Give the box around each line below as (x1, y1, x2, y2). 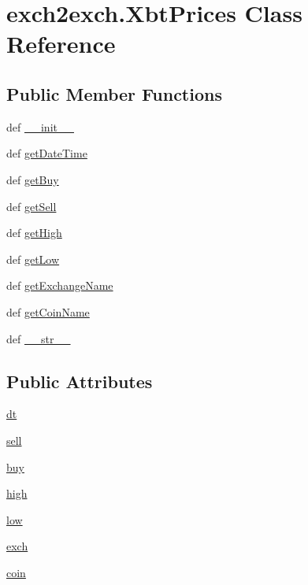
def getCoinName (6, 303, 90, 320)
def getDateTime (6, 145, 87, 161)
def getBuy (6, 171, 59, 187)
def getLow (6, 250, 60, 267)
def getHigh (6, 224, 62, 241)
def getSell (6, 198, 57, 214)
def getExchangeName (6, 277, 113, 294)
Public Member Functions (6, 81, 222, 106)
